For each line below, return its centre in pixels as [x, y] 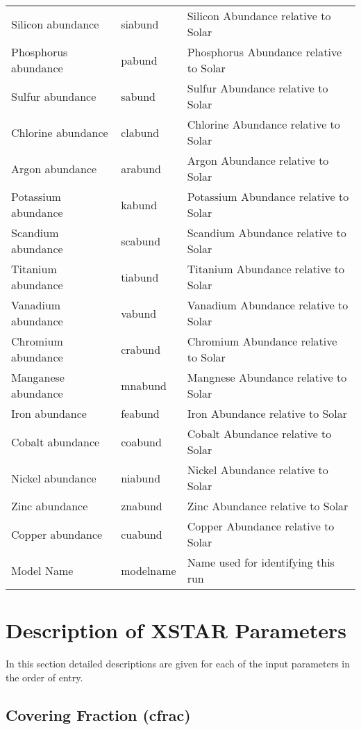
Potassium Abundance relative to [268, 196]
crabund [141, 349]
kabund [139, 204]
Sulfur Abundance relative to [258, 88]
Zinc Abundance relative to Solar [268, 506]
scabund [141, 241]
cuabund [142, 534]
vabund [139, 313]
